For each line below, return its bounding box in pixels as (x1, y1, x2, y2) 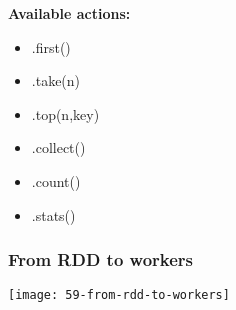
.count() (31, 170, 81, 191)
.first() (31, 36, 71, 57)
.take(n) (31, 70, 81, 91)
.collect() (31, 137, 86, 158)
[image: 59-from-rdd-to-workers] (8, 288, 230, 303)
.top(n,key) (31, 103, 100, 124)
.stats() (31, 204, 76, 225)
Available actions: (8, 3, 131, 23)
